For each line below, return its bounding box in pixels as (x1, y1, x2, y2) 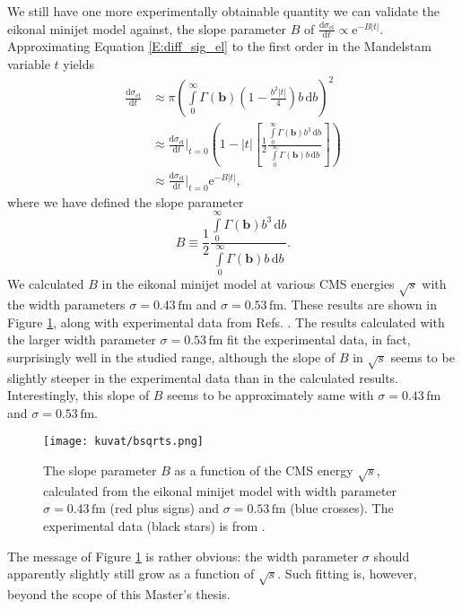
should (373, 546, 410, 565)
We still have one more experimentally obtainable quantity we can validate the (7, 2, 440, 20)
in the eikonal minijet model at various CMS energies (101, 274, 395, 293)
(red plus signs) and (109, 499, 220, 518)
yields (63, 55, 94, 74)
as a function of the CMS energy (174, 461, 353, 480)
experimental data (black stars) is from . (43, 516, 266, 535)
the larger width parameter (7, 330, 156, 349)
